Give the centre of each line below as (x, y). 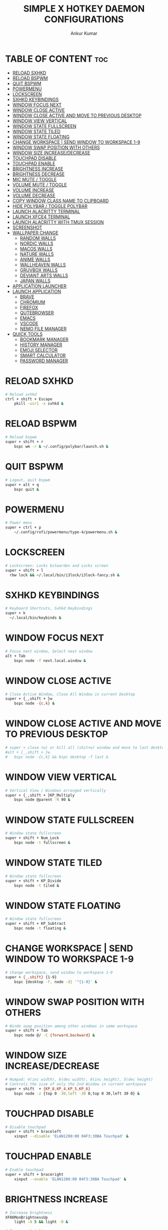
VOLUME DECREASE (34, 195)
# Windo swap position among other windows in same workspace (71, 1026)
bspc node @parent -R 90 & (42, 800)
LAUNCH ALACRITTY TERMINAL (46, 211)
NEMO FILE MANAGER (43, 329)
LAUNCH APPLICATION (37, 291)
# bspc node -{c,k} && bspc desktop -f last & (57, 757)
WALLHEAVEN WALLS (43, 264)
